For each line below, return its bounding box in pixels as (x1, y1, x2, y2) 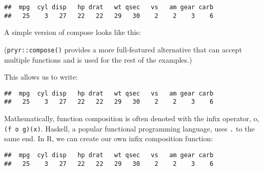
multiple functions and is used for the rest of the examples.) (4, 54, 192, 65)
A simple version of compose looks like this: (4, 27, 141, 37)
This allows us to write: (4, 71, 78, 82)
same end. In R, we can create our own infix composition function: (4, 133, 213, 144)
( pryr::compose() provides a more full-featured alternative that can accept (4, 44, 242, 54)
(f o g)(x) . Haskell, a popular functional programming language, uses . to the (4, 123, 255, 134)
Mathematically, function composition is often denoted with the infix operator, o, (4, 113, 259, 124)
